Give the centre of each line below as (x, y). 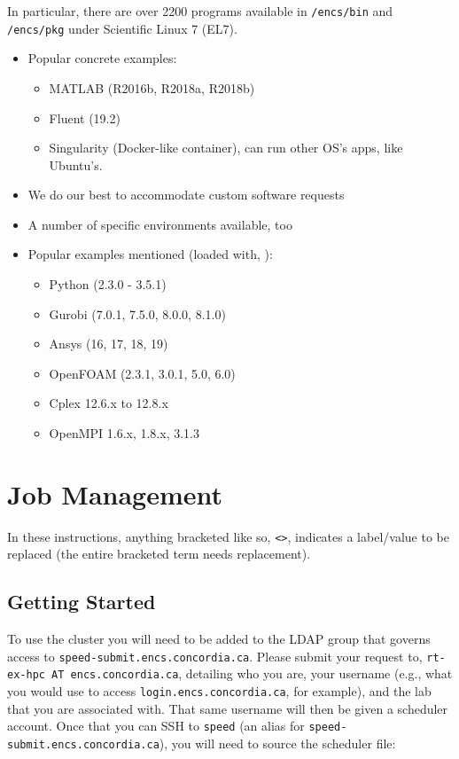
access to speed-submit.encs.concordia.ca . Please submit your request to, (215, 656)
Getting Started (82, 602)
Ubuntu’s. (76, 164)
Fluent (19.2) (85, 117)
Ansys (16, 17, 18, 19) (109, 344)
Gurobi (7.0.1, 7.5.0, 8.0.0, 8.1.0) (137, 313)
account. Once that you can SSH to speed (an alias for (156, 726)
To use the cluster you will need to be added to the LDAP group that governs (219, 639)
